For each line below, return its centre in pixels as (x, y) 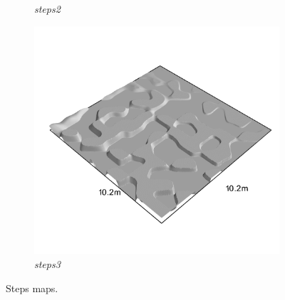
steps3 (47, 263)
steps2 (47, 9)
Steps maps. (32, 288)
